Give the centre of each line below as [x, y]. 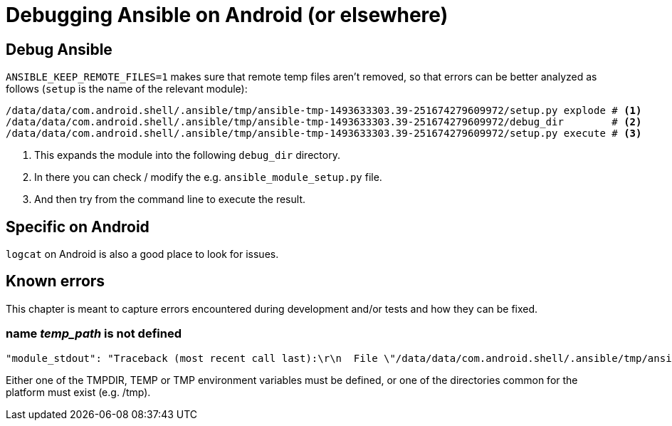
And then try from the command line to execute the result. [170, 199]
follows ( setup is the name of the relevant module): [127, 89]
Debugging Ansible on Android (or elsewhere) [227, 15]
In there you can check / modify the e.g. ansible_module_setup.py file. [208, 177]
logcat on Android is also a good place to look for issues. [142, 254]
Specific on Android [78, 227]
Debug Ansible [59, 49]
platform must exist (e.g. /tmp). [78, 392]
